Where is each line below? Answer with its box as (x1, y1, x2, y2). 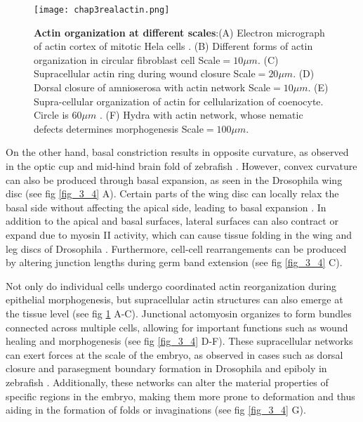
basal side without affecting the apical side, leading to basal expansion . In (6, 199, 326, 214)
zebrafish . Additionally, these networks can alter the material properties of (6, 374, 329, 389)
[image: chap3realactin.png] (34, 5, 170, 15)
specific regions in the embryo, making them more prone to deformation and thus (6, 388, 355, 403)
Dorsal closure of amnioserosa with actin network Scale (34, 80, 271, 95)
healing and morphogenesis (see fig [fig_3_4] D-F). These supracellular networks (6, 334, 353, 348)
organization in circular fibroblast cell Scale (34, 52, 220, 67)
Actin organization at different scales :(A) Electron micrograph (34, 25, 325, 39)
